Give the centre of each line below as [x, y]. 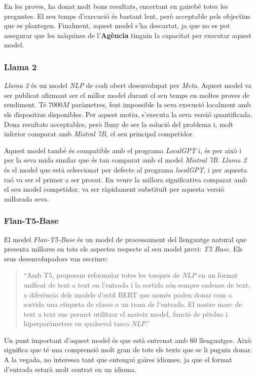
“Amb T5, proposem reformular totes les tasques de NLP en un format [131, 275]
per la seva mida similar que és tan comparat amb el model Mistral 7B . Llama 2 [125, 160]
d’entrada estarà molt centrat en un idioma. [70, 369]
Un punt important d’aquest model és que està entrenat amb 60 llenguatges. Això [128, 340]
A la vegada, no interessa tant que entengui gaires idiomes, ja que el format [118, 359]
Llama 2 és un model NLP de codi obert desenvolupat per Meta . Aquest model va [128, 85]
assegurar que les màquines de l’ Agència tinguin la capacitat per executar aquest [128, 35]
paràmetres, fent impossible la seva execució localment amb [161, 104]
